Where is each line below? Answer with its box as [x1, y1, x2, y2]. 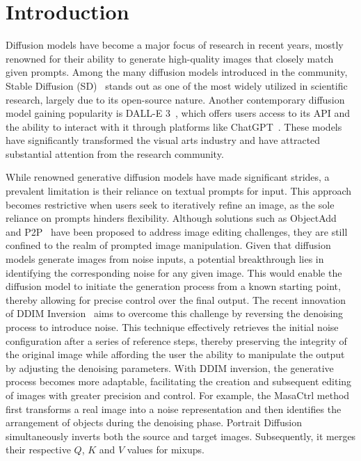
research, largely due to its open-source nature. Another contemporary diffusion [6, 92, 345, 106]
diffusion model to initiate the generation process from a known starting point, [6, 279, 341, 293]
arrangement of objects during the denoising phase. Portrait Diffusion [6, 415, 302, 430]
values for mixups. [127, 442, 204, 457]
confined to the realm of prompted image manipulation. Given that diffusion [6, 238, 331, 252]
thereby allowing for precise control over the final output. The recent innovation [6, 292, 346, 307]
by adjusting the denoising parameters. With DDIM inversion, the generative [6, 360, 334, 375]
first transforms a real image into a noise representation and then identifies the [6, 401, 342, 416]
